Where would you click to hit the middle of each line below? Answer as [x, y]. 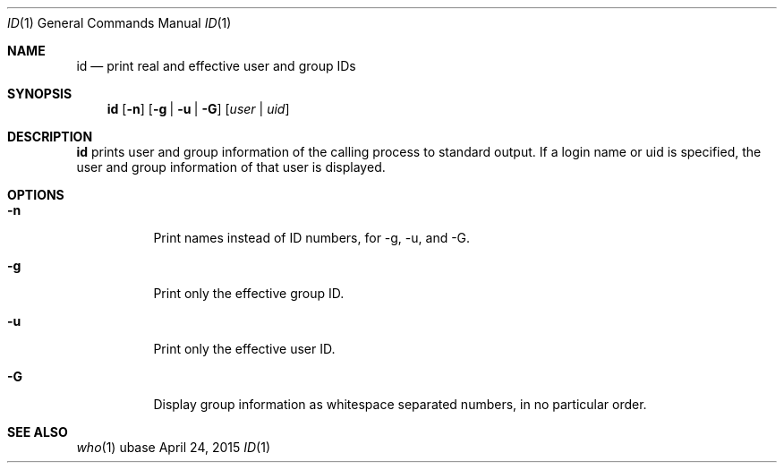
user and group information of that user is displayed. [231, 167]
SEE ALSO [38, 432]
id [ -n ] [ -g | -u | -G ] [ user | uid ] [198, 109]
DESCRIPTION [50, 137]
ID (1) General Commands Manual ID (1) [119, 23]
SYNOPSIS [40, 94]
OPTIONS [36, 195]
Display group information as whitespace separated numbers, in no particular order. [400, 404]
